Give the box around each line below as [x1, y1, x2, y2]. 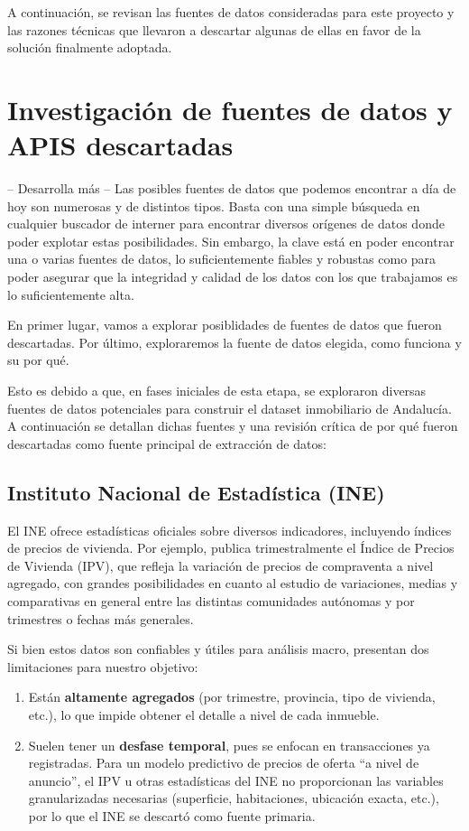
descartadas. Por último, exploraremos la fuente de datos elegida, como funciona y [7, 332, 462, 351]
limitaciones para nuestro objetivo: [7, 657, 198, 676]
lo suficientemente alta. [7, 285, 134, 303]
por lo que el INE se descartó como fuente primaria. [28, 806, 316, 825]
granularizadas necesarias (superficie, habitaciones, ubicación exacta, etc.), [28, 789, 439, 808]
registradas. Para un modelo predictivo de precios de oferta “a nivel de [28, 753, 419, 772]
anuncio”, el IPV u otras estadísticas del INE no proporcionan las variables [28, 770, 444, 789]
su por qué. [7, 350, 69, 369]
